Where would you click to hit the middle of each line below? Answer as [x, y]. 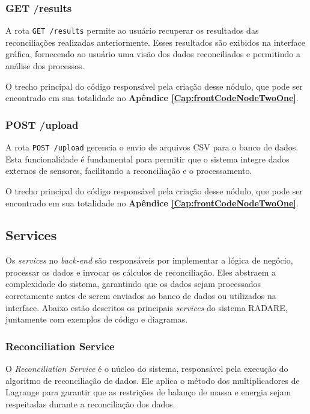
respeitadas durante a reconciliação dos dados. [90, 403]
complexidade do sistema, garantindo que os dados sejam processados [133, 284]
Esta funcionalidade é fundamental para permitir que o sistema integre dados [147, 159]
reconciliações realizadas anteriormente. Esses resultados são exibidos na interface [155, 42]
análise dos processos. [45, 66]
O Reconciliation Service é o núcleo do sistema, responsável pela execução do [147, 369]
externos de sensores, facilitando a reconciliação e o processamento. [129, 171]
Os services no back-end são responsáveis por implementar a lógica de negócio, [149, 260]
